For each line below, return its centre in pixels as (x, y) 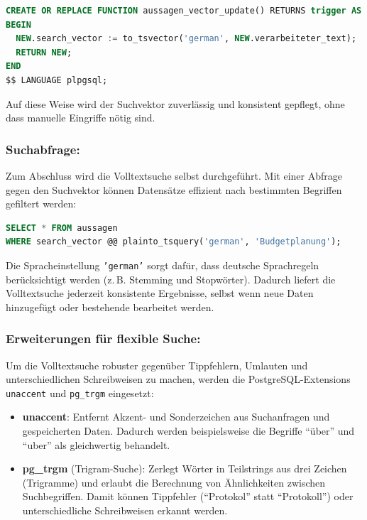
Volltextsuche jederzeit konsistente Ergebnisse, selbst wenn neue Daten (160, 293)
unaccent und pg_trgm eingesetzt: (80, 392)
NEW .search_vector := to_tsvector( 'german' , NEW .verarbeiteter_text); (186, 39)
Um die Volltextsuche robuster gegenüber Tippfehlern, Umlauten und (157, 365)
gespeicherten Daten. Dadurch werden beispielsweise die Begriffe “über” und (188, 431)
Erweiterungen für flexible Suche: (103, 338)
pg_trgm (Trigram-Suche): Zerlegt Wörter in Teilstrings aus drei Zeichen (185, 468)
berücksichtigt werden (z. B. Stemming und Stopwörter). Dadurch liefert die (171, 279)
